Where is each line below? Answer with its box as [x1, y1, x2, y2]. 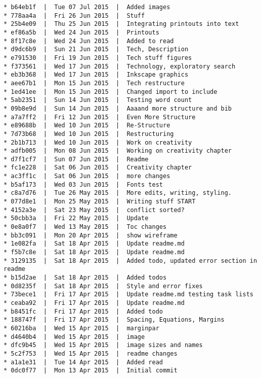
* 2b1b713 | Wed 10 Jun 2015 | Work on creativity [4, 139, 192, 146]
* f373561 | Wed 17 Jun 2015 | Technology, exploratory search [4, 62, 236, 70]
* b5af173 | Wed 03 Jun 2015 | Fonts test [4, 181, 163, 188]
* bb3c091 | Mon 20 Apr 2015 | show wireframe [4, 231, 178, 239]
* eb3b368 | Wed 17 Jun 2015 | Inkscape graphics [4, 71, 189, 79]
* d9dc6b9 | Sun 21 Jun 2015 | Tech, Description [4, 46, 189, 53]
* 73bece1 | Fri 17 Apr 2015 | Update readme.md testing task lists [4, 291, 253, 298]
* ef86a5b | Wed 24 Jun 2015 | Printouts [4, 28, 159, 36]
